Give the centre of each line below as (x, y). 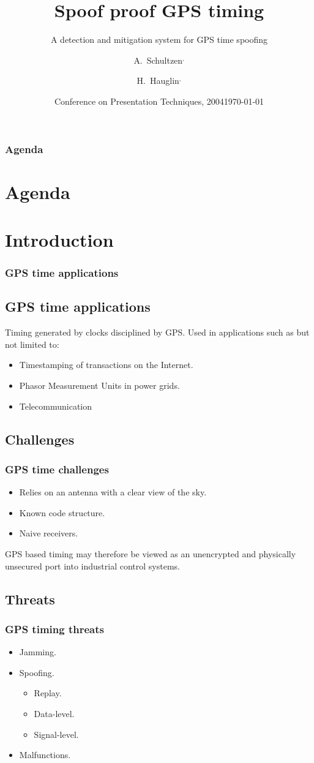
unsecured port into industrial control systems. (93, 566)
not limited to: (32, 344)
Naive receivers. (49, 533)
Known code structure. (62, 512)
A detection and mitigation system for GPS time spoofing (159, 39)
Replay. (48, 693)
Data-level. (54, 713)
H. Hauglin (158, 81)
